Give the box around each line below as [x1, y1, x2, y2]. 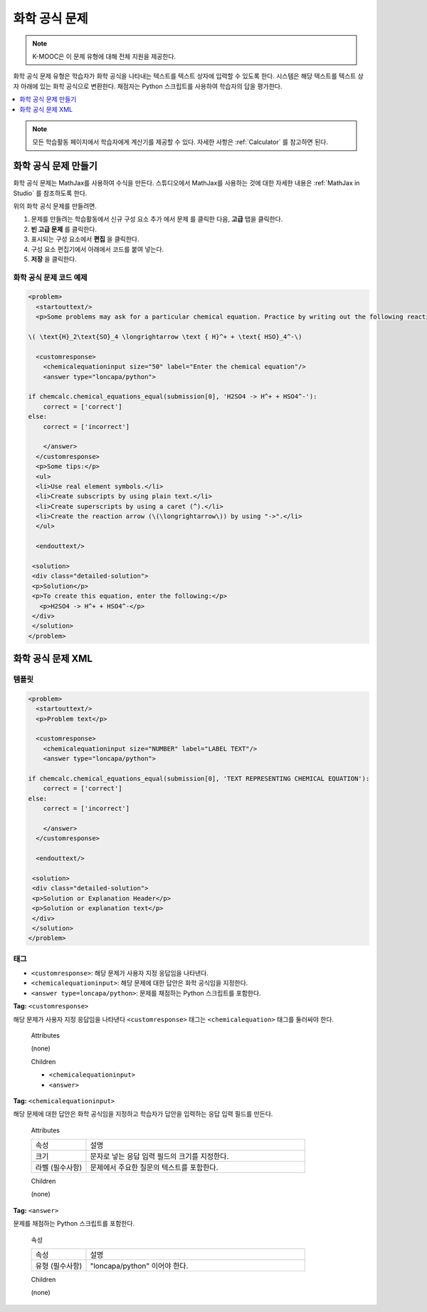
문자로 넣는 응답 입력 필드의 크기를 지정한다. [90, 1152, 229, 1162]
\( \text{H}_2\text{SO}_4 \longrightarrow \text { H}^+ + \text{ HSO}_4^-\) [28, 333, 302, 341]
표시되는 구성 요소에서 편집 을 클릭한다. [31, 235, 139, 244]
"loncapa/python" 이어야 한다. [90, 1261, 189, 1271]
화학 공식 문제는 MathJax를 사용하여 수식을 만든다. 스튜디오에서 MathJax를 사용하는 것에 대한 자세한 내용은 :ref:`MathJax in [13, 179, 360, 187]
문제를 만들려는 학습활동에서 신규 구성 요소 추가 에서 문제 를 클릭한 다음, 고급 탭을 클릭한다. [31, 215, 283, 224]
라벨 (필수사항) [35, 1162, 83, 1172]
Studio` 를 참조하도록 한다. [13, 189, 88, 197]
